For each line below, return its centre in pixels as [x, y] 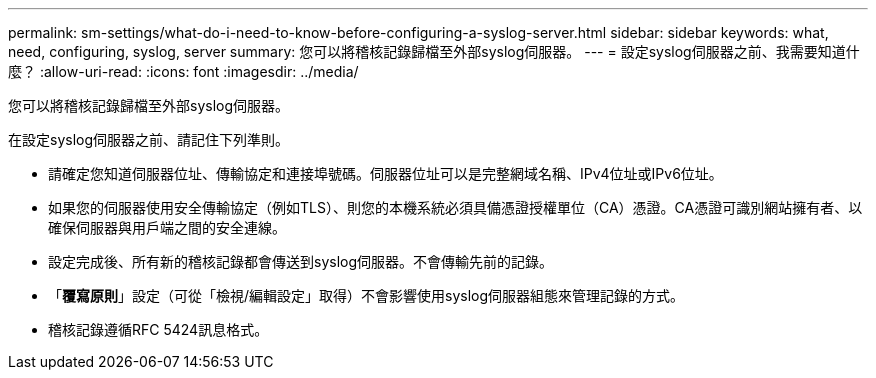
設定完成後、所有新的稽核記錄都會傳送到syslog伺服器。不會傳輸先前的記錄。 [301, 261]
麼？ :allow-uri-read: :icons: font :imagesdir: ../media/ [183, 71]
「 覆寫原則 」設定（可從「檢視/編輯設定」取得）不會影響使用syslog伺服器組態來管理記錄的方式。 [366, 295]
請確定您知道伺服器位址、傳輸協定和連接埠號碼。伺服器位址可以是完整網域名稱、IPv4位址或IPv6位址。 [385, 173]
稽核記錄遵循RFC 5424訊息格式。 [158, 329]
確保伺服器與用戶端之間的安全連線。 [167, 227]
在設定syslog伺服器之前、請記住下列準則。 [149, 139]
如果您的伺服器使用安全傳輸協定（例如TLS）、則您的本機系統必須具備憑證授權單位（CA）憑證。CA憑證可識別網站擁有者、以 [455, 207]
